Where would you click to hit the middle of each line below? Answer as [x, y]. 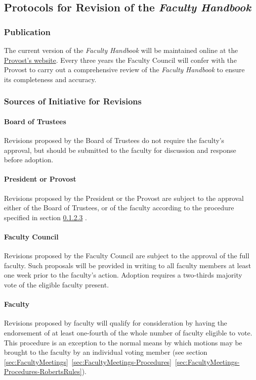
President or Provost [40, 179]
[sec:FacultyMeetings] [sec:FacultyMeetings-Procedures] [88, 361]
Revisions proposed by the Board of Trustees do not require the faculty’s [114, 140]
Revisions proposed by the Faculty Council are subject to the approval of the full [127, 256]
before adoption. [29, 160]
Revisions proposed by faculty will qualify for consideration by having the [116, 323]
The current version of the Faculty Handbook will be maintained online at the [121, 50]
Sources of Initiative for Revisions [73, 101]
